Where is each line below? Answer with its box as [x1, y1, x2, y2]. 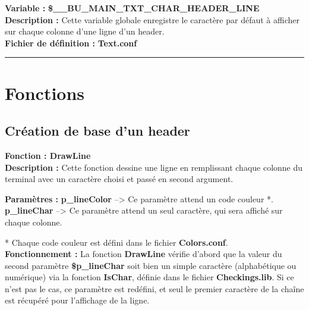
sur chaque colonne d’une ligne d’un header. [5, 25, 165, 37]
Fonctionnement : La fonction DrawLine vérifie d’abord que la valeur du [5, 248, 282, 260]
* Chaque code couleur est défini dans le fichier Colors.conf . [5, 236, 228, 248]
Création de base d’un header [5, 121, 190, 140]
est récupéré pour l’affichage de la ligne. [5, 294, 150, 306]
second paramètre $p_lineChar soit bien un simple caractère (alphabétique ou [5, 259, 297, 271]
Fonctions [5, 80, 85, 105]
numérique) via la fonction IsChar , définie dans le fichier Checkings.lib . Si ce [5, 271, 294, 283]
